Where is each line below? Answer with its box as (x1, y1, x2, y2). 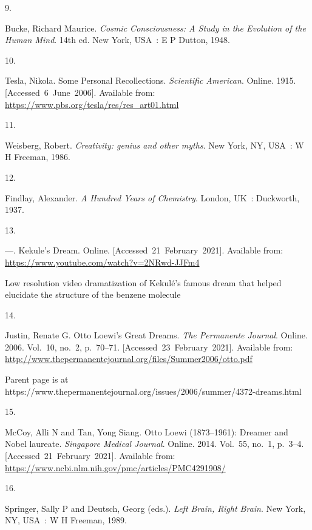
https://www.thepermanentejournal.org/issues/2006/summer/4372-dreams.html (5, 384, 302, 397)
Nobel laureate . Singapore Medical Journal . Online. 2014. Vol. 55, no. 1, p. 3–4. (5, 437, 304, 450)
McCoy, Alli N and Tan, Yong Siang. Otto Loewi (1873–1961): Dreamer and (5, 425, 288, 438)
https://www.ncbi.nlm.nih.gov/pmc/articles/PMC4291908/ (5, 461, 226, 474)
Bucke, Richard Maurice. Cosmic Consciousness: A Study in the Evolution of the (5, 21, 306, 34)
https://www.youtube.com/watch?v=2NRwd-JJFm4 (5, 255, 200, 268)
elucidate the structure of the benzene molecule (5, 288, 181, 301)
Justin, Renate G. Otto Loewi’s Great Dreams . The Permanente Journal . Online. (5, 329, 308, 341)
